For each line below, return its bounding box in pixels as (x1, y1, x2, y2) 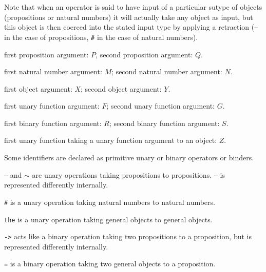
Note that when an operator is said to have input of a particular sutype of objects (4, 2, 262, 12)
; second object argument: (81, 83, 162, 94)
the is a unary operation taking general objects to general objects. (4, 214, 213, 224)
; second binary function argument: (109, 117, 220, 128)
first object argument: (4, 83, 72, 94)
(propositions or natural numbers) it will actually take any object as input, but (4, 11, 253, 22)
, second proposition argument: (96, 49, 193, 59)
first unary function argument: (4, 100, 100, 111)
